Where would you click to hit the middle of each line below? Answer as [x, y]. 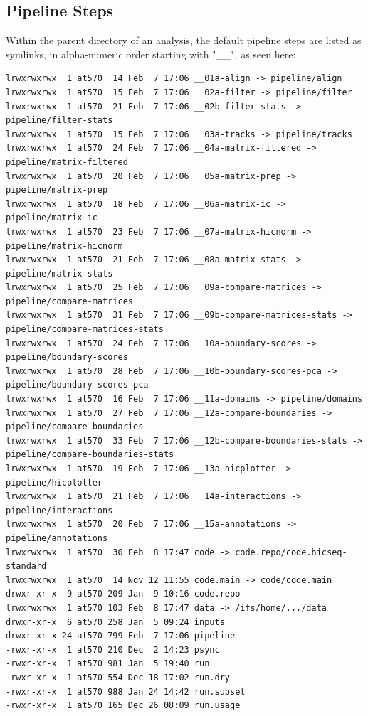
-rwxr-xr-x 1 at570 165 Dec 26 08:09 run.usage [123, 706]
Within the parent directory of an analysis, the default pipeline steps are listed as [184, 40]
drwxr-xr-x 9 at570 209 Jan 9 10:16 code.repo [123, 594]
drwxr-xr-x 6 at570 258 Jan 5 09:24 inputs [115, 622]
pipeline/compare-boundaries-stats [90, 455]
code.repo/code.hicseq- [291, 552]
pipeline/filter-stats [59, 121]
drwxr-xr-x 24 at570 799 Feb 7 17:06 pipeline [121, 636]
